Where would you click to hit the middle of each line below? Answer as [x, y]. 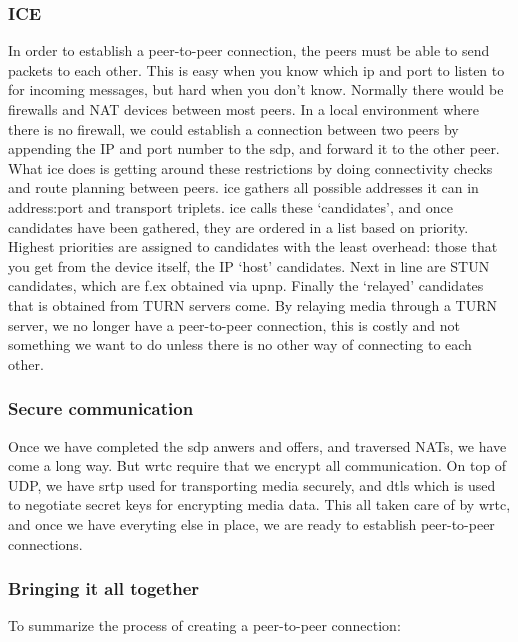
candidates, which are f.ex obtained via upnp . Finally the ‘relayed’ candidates [246, 285]
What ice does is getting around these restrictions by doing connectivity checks [250, 167]
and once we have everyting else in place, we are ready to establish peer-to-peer [251, 523]
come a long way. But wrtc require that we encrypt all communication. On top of [257, 465]
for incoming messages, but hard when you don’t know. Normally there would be [256, 89]
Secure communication [101, 408]
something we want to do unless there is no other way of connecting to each [240, 344]
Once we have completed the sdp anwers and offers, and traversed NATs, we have [257, 445]
